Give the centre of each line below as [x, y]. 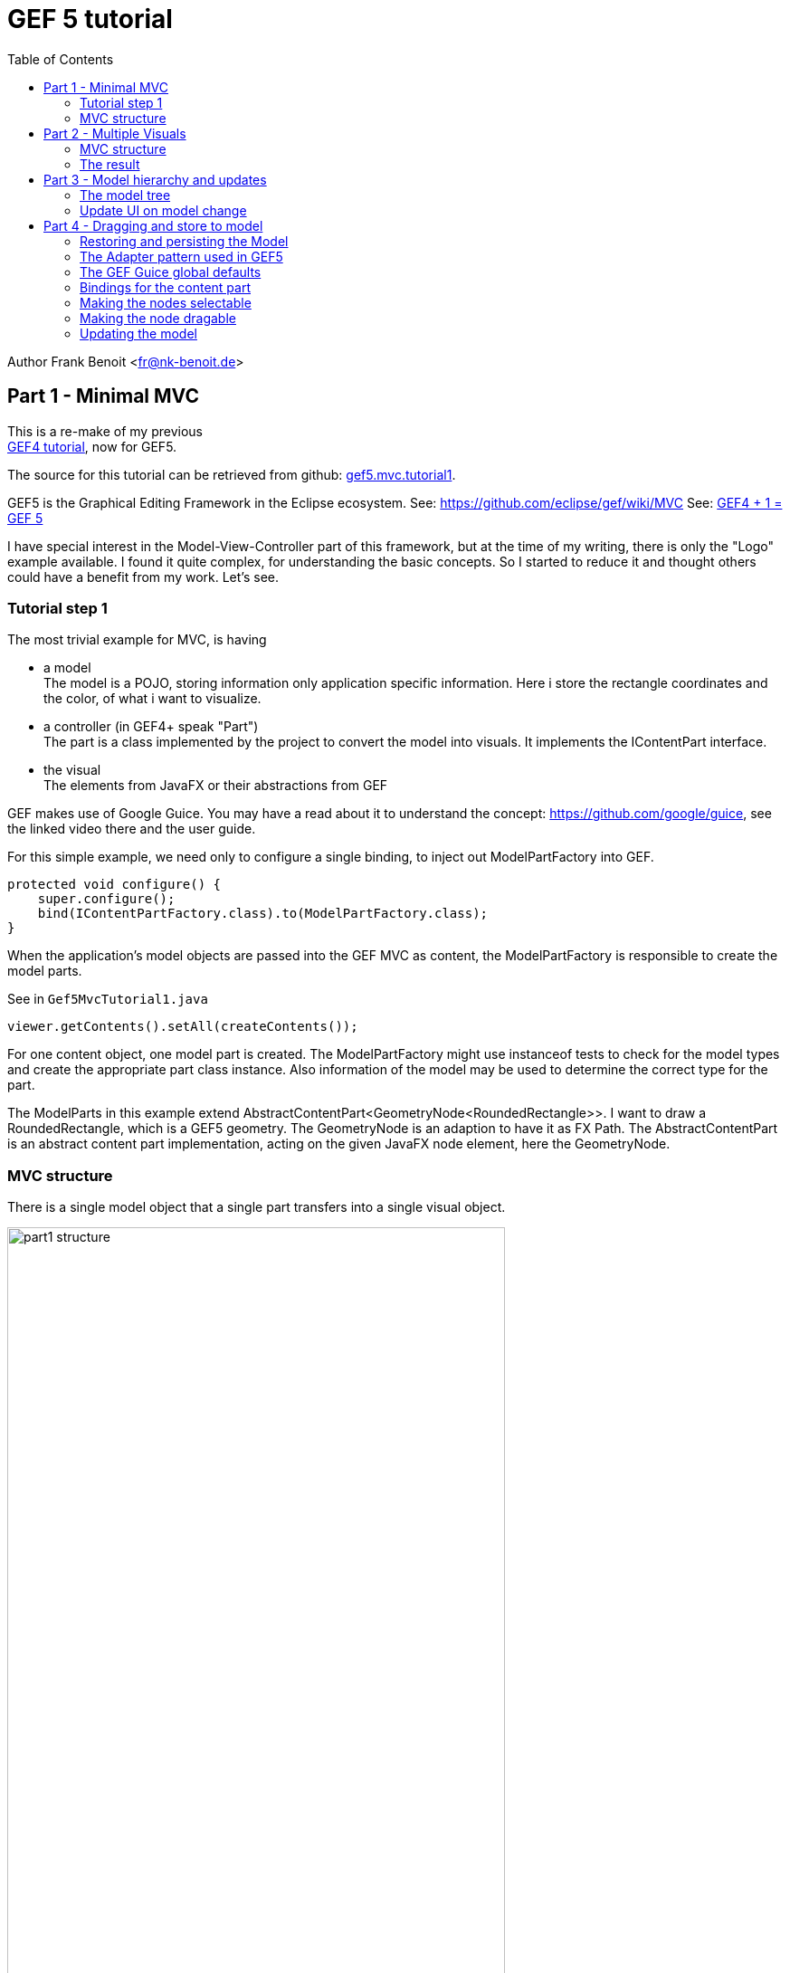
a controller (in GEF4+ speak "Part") [151, 727]
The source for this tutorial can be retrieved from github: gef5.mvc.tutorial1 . [232, 474]
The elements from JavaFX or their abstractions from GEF [216, 786]
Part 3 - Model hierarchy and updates [155, 179]
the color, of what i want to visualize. [152, 699]
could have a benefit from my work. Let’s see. [143, 577]
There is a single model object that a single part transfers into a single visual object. [257, 1207]
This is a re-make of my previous [105, 431]
